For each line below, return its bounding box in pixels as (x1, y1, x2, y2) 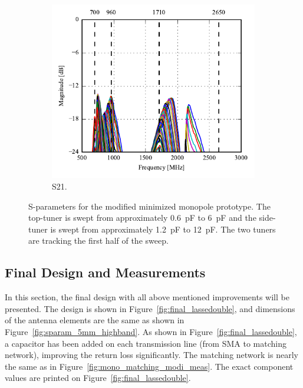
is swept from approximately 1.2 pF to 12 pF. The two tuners (50, 223, 276, 235)
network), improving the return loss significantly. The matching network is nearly (5, 349, 298, 361)
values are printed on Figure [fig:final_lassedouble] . (5, 372, 191, 384)
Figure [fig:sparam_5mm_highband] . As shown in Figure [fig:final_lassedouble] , (5, 325, 297, 337)
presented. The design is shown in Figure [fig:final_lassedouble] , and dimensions (5, 302, 295, 314)
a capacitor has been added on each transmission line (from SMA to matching (5, 337, 286, 349)
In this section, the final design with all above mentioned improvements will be (5, 291, 289, 303)
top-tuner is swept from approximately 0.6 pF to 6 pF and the (28, 211, 256, 224)
